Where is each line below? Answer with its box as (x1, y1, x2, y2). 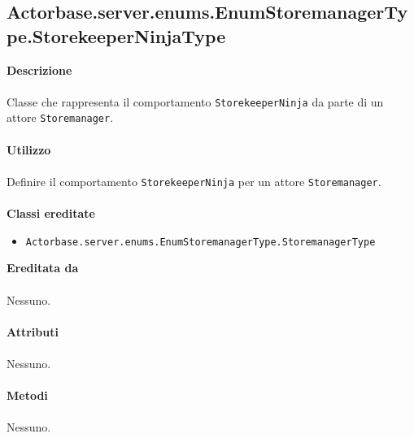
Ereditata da (7, 259, 79, 276)
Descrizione (7, 61, 72, 78)
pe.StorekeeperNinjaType (7, 23, 226, 48)
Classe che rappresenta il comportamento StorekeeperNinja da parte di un (7, 93, 384, 110)
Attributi (7, 323, 59, 340)
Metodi (7, 387, 48, 404)
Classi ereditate (7, 205, 95, 222)
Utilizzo (7, 141, 51, 158)
